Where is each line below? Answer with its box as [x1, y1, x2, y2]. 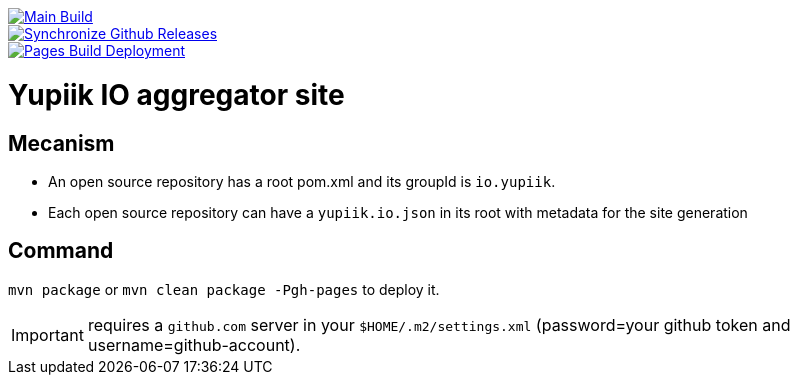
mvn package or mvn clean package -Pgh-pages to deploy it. [8, 280, 440, 298]
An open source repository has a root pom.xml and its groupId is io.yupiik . [48, 172, 556, 190]
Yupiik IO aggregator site [8, 77, 345, 112]
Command [8, 238, 114, 264]
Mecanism [8, 130, 115, 156]
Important [11, 324, 84, 345]
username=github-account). [87, 334, 301, 355]
